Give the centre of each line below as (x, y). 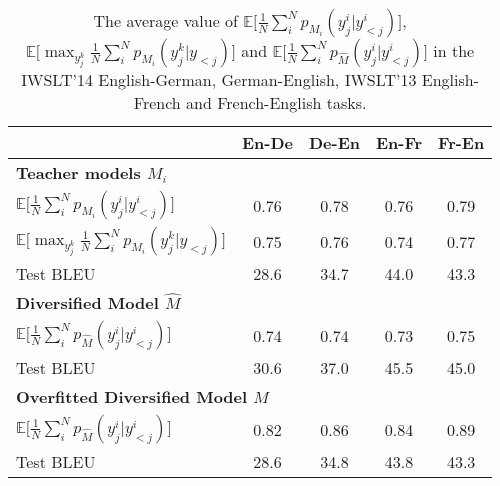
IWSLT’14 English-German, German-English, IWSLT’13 (219, 80)
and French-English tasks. (276, 103)
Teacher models (78, 173)
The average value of (165, 20)
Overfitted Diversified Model (132, 397)
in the (454, 50)
